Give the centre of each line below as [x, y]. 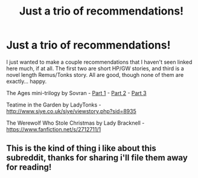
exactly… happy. [27, 81]
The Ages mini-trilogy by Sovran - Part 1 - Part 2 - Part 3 [76, 93]
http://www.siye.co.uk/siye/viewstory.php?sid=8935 [72, 111]
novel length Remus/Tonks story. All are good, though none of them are [95, 74]
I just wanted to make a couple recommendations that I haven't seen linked [99, 62]
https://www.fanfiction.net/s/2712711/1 [54, 129]
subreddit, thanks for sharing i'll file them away [97, 158]
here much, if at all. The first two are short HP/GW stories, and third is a [95, 68]
